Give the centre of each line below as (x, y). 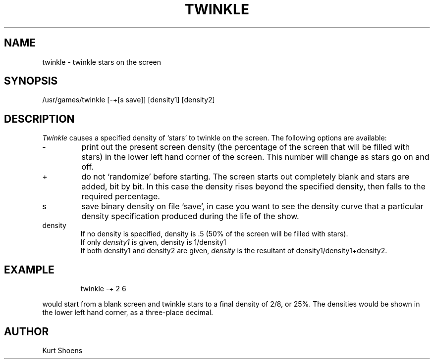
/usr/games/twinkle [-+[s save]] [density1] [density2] (129, 100)
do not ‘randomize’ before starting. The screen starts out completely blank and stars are (245, 177)
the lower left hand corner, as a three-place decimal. (128, 313)
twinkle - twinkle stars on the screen (102, 62)
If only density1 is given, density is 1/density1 (153, 242)
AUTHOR (27, 331)
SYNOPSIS (31, 81)
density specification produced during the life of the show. (190, 216)
